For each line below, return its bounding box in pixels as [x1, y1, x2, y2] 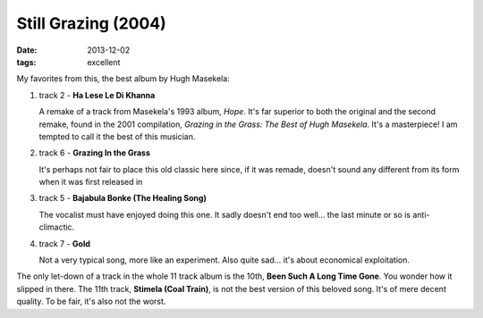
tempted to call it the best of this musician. [38, 130, 196, 142]
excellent [87, 56, 121, 67]
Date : [16, 45, 38, 55]
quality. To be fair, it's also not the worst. [16, 296, 166, 307]
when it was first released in [38, 177, 143, 188]
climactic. [38, 222, 75, 232]
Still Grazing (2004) [16, 13, 167, 33]
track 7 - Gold [38, 238, 91, 249]
